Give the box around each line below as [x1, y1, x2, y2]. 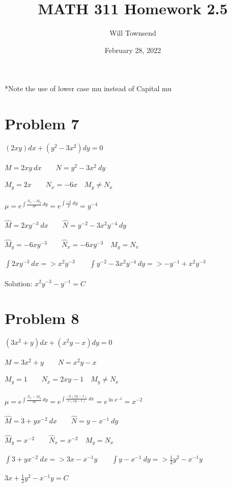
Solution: [5, 278, 33, 288]
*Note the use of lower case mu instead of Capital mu [5, 83, 172, 94]
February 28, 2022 [104, 44, 161, 55]
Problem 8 [5, 308, 79, 329]
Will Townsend [109, 28, 156, 38]
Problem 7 [5, 113, 79, 134]
